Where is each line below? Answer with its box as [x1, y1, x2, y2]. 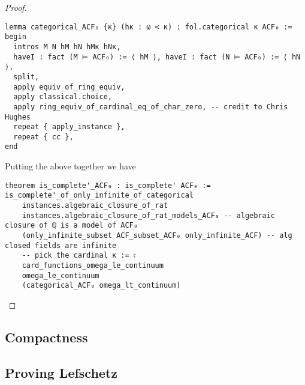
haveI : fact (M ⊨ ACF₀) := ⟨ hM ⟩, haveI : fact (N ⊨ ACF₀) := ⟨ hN [13, 52, 301, 61]
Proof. [5, 1, 27, 13]
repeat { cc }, [13, 132, 74, 141]
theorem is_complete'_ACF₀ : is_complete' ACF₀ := [5, 181, 211, 190]
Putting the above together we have [5, 160, 136, 172]
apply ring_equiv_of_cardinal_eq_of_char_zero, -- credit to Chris [13, 102, 288, 111]
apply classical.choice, [13, 92, 112, 102]
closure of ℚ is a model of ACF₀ [5, 221, 138, 230]
